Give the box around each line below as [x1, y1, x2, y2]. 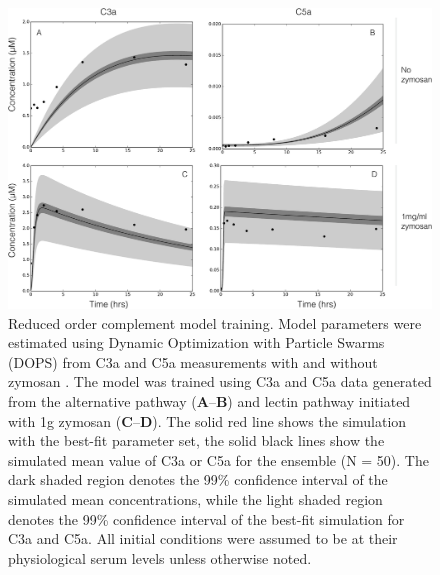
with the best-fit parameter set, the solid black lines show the [8, 430, 385, 451]
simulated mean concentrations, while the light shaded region [8, 488, 383, 509]
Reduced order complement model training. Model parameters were [8, 312, 422, 333]
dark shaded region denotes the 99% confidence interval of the [8, 469, 388, 490]
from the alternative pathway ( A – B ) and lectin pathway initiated [8, 390, 411, 411]
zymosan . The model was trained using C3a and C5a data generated [8, 371, 432, 392]
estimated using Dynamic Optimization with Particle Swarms [8, 332, 385, 353]
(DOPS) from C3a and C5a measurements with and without [8, 351, 378, 372]
